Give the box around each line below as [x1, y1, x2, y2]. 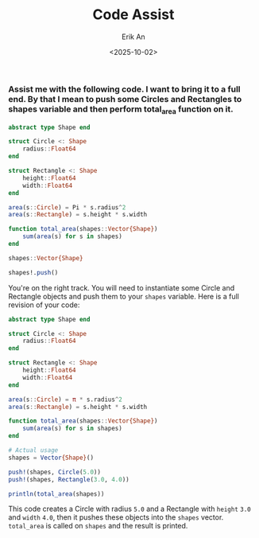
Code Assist [92, 6, 175, 24]
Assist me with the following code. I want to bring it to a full [8, 84, 241, 95]
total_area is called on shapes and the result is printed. [8, 521, 188, 531]
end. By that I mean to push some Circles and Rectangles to [8, 93, 242, 104]
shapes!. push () [8, 268, 59, 276]
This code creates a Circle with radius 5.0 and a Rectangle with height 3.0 [8, 504, 252, 514]
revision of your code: [8, 300, 80, 310]
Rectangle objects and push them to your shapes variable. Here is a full [8, 291, 240, 301]
